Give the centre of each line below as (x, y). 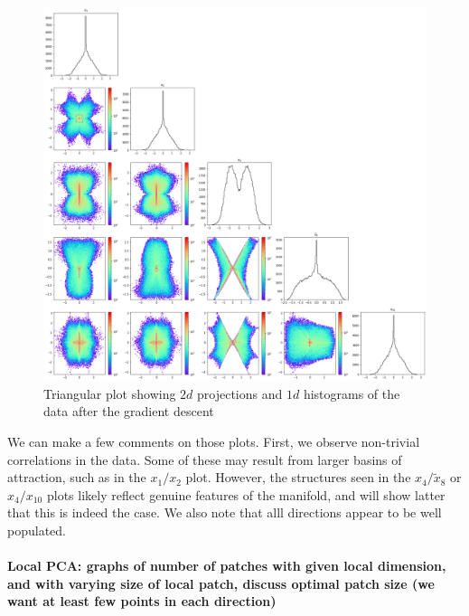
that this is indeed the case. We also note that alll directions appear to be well (225, 512)
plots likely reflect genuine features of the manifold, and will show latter (246, 494)
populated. (37, 530)
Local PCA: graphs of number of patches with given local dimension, (227, 566)
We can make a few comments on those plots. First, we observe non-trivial (214, 442)
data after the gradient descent (129, 411)
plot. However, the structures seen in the (298, 477)
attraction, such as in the (77, 477)
